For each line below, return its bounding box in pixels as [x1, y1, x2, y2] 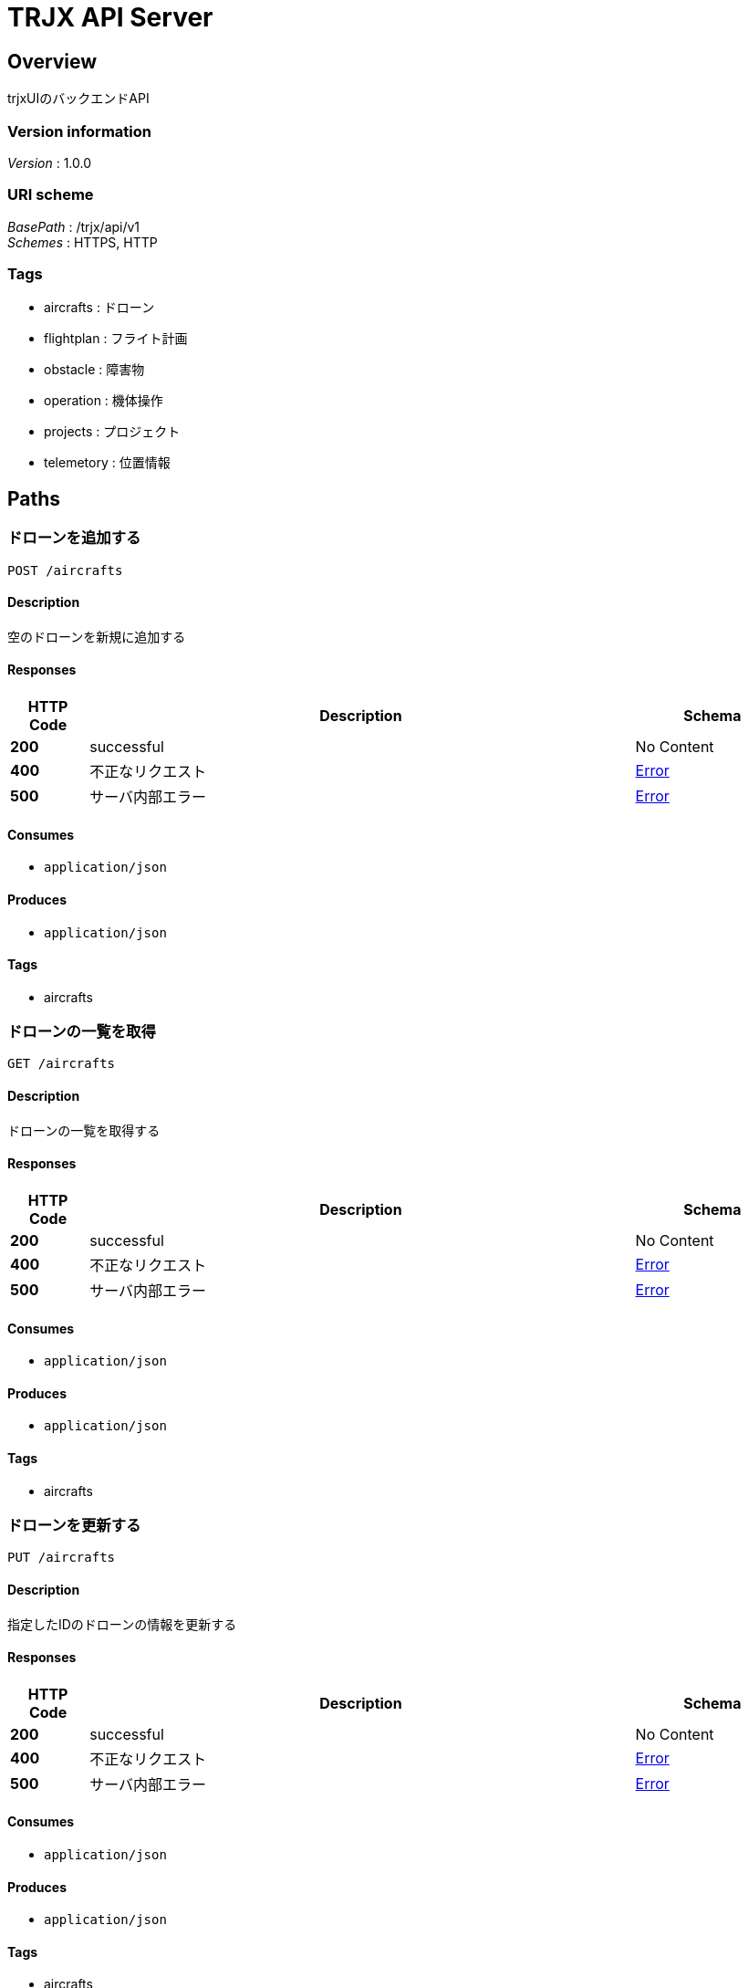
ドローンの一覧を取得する [7, 1122, 161, 1138]
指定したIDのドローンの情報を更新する [7, 1616, 237, 1632]
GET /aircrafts [7, 1056, 116, 1072]
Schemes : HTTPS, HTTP [7, 234, 158, 250]
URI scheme [7, 185, 94, 204]
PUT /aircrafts [7, 1550, 116, 1565]
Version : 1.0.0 [7, 154, 92, 171]
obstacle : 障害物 [44, 361, 145, 378]
